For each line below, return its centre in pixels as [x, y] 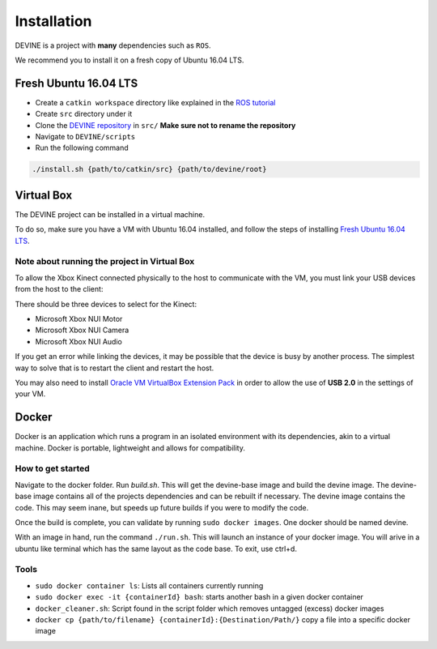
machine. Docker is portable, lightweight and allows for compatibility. [130, 448]
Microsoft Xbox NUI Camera [82, 330]
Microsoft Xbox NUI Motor [79, 318]
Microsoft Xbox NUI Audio [79, 341]
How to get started [53, 468]
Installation [53, 21]
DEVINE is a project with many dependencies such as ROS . [113, 45]
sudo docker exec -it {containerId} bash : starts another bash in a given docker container [199, 597]
